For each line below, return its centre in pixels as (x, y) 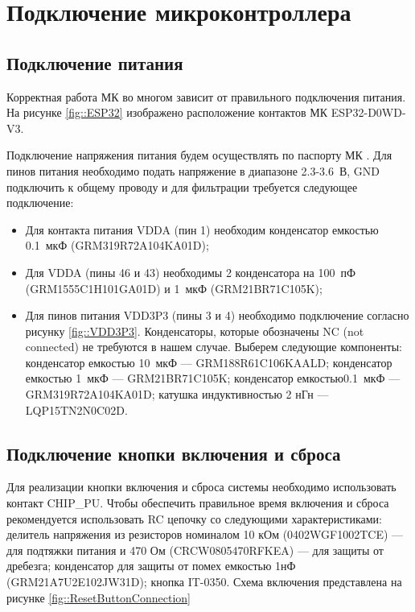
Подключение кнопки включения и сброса (174, 453)
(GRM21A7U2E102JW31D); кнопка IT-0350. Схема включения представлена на (204, 582)
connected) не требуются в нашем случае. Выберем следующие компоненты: (214, 347)
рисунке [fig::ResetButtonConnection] (99, 597)
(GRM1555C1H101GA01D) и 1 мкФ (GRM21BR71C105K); (174, 288)
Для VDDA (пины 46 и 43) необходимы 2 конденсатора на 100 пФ (190, 272)
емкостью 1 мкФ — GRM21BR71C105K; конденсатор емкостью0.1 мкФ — (213, 378)
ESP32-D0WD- (368, 112)
